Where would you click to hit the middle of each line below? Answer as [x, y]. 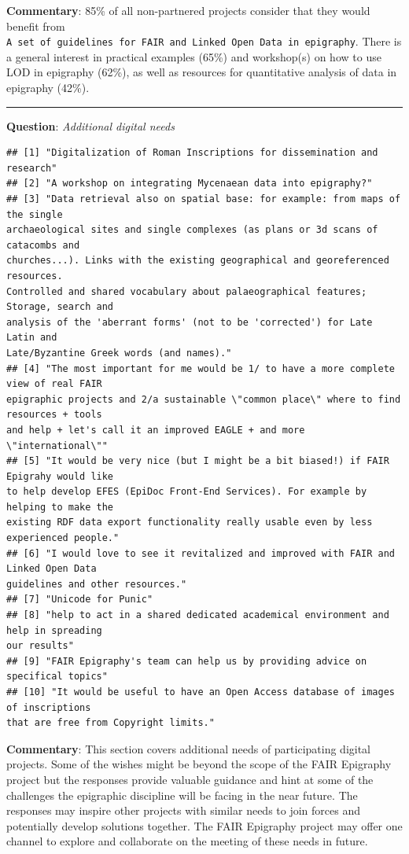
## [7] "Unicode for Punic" [80, 600]
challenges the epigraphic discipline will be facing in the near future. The [182, 795]
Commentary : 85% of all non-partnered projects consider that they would [188, 10]
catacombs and [43, 245]
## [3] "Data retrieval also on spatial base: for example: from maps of [204, 199]
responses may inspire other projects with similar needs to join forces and [184, 810]
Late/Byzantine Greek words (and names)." [119, 353]
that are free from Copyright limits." [111, 723]
